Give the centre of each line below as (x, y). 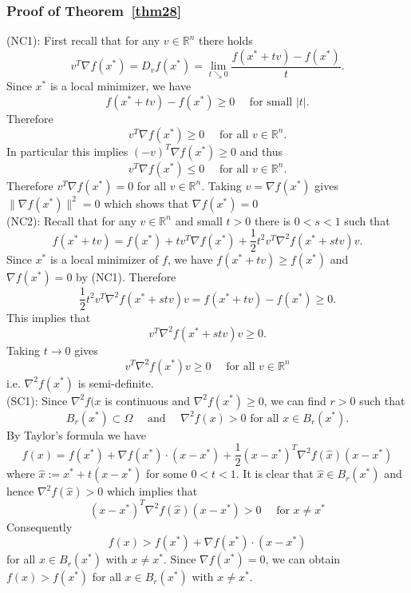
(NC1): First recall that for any (83, 40)
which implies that (152, 491)
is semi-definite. (116, 382)
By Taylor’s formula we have (76, 434)
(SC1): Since (37, 400)
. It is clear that (275, 474)
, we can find (295, 400)
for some (166, 474)
